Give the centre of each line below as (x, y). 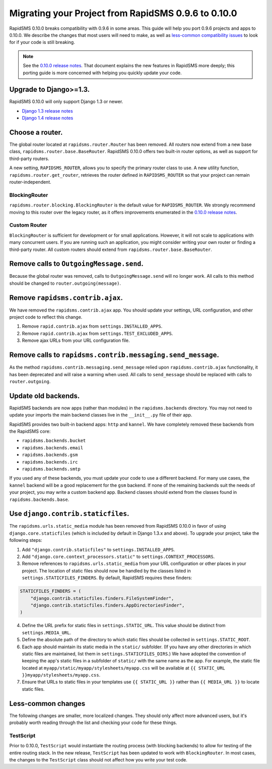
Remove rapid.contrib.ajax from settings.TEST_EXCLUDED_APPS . (97, 333)
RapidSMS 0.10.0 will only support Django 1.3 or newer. (66, 101)
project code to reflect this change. (46, 317)
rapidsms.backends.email (52, 448)
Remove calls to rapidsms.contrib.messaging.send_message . (114, 355)
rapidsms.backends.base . (39, 499)
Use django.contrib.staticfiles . (69, 514)
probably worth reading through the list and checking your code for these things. (93, 723)
